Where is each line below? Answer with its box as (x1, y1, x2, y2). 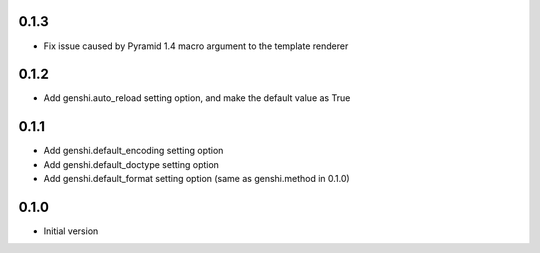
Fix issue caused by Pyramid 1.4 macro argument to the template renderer (43, 40, 349, 52)
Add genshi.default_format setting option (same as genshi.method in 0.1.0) (43, 173, 350, 185)
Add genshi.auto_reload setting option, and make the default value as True (43, 92, 351, 104)
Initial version (43, 225, 99, 237)
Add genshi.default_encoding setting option (43, 145, 224, 157)
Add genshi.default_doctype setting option (43, 158, 220, 170)
